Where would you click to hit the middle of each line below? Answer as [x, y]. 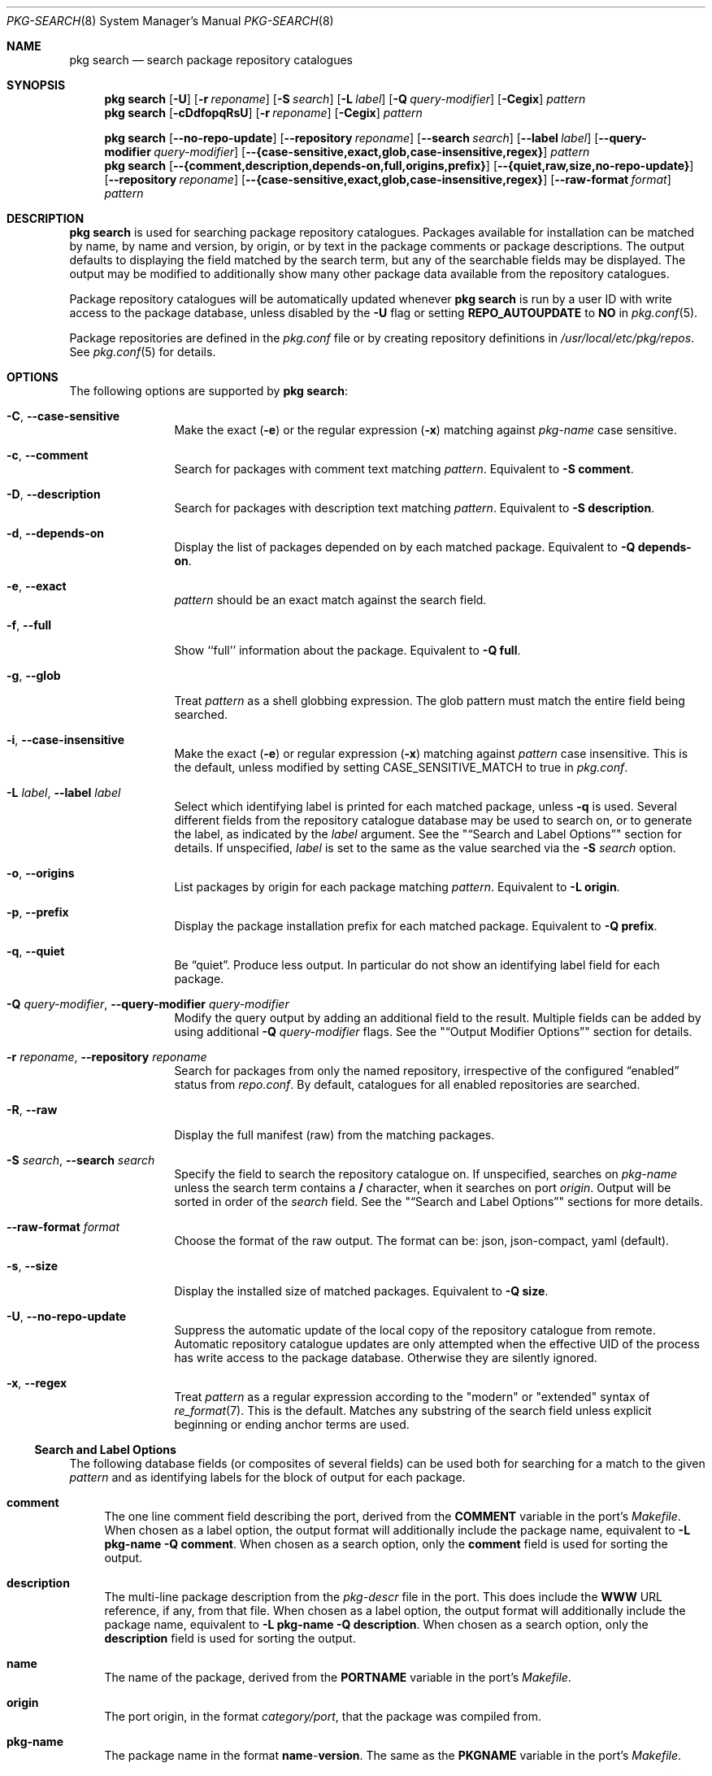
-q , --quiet [36, 951]
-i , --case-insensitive [66, 740]
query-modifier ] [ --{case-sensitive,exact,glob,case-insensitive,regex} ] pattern [372, 152]
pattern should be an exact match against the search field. [330, 600]
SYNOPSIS [36, 85]
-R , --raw [32, 1110]
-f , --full [29, 625]
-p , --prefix [38, 912]
